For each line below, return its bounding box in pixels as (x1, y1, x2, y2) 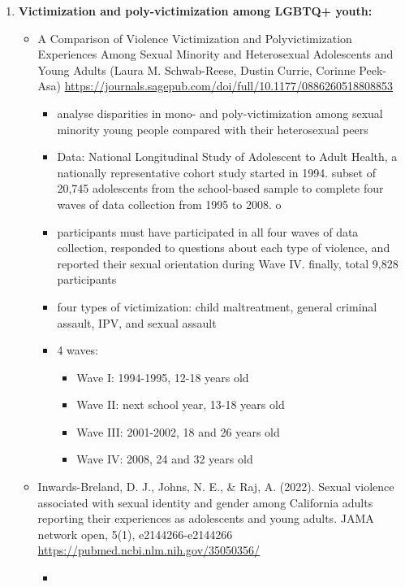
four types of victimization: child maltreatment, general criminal (57, 298, 377, 315)
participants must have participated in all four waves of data (57, 223, 359, 240)
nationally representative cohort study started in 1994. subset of (57, 163, 376, 180)
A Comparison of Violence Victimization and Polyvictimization (37, 29, 352, 46)
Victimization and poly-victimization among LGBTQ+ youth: (18, 2, 373, 19)
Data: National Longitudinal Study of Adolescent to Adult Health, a (57, 148, 398, 165)
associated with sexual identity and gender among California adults (37, 494, 373, 511)
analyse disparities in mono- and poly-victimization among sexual (57, 104, 383, 121)
